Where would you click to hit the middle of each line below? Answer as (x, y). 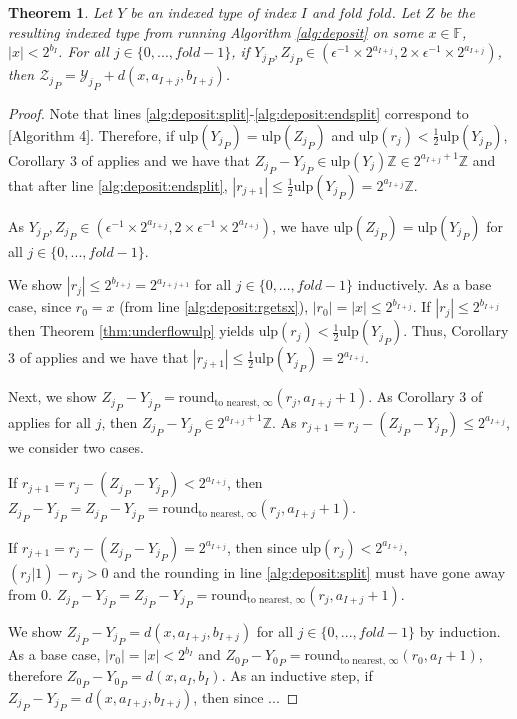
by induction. (460, 630)
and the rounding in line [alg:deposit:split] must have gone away (309, 571)
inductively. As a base (424, 284)
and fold (336, 12)
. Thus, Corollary (456, 330)
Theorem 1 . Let (60, 12)
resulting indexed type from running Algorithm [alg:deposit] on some (216, 31)
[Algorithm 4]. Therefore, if (91, 134)
